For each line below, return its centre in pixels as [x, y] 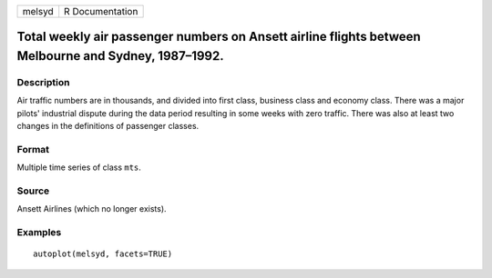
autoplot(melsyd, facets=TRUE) [103, 254]
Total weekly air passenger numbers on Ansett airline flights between [219, 37]
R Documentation [101, 11]
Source [33, 191]
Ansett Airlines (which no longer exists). [92, 209]
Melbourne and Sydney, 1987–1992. [120, 56]
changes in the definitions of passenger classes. [108, 126]
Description [43, 82]
